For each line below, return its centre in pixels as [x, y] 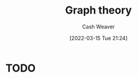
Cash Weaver [98, 27]
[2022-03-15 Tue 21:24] [98, 38]
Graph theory [98, 10]
